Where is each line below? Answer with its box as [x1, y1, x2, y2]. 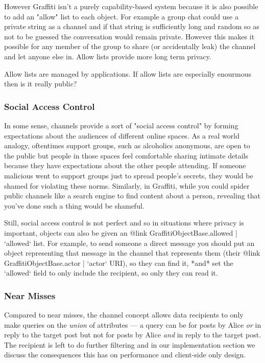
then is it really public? [4, 78, 77, 89]
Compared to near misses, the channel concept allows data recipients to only [4, 309, 244, 320]
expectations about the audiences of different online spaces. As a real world [4, 130, 239, 141]
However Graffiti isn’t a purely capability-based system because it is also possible [4, 1, 258, 11]
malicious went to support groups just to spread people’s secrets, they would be [4, 170, 253, 180]
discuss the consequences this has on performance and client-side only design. [4, 349, 246, 360]
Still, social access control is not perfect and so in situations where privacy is [4, 217, 244, 228]
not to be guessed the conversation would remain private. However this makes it [4, 31, 255, 41]
